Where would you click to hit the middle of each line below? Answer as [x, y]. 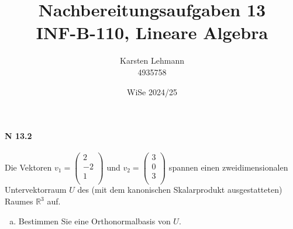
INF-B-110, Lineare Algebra [152, 32]
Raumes [19, 201]
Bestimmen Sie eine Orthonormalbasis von [94, 221]
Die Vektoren [28, 167]
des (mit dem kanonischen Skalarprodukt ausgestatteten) [180, 190]
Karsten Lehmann [152, 60]
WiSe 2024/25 [152, 91]
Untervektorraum [36, 190]
